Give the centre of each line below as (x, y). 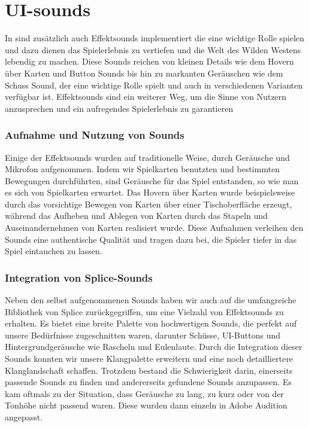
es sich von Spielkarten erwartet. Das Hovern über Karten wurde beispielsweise (150, 192)
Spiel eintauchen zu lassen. (54, 251)
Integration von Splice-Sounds (79, 277)
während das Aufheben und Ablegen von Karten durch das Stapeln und (137, 216)
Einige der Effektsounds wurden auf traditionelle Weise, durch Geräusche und (147, 157)
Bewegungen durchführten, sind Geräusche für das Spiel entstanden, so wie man (152, 180)
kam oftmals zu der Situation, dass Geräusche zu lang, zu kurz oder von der (145, 393)
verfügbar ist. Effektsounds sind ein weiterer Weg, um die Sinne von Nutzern (146, 97)
